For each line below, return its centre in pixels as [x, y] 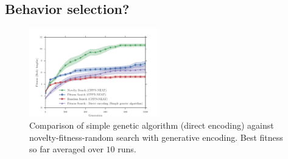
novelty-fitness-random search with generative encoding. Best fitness [156, 137]
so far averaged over [66, 149]
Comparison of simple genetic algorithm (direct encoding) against [152, 125]
